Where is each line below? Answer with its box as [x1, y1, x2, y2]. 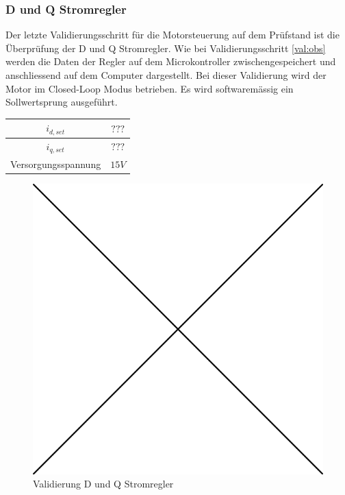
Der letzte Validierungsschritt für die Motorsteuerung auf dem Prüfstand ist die [5, 27, 340, 42]
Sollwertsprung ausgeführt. [5, 95, 118, 109]
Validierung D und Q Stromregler [33, 476, 174, 491]
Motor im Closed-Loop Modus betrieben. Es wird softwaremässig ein [5, 81, 294, 95]
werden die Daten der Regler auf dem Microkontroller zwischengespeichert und [5, 54, 336, 69]
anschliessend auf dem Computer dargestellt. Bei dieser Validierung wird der [5, 68, 327, 82]
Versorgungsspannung [10, 156, 101, 171]
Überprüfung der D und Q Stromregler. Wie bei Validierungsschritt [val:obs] [5, 40, 326, 55]
